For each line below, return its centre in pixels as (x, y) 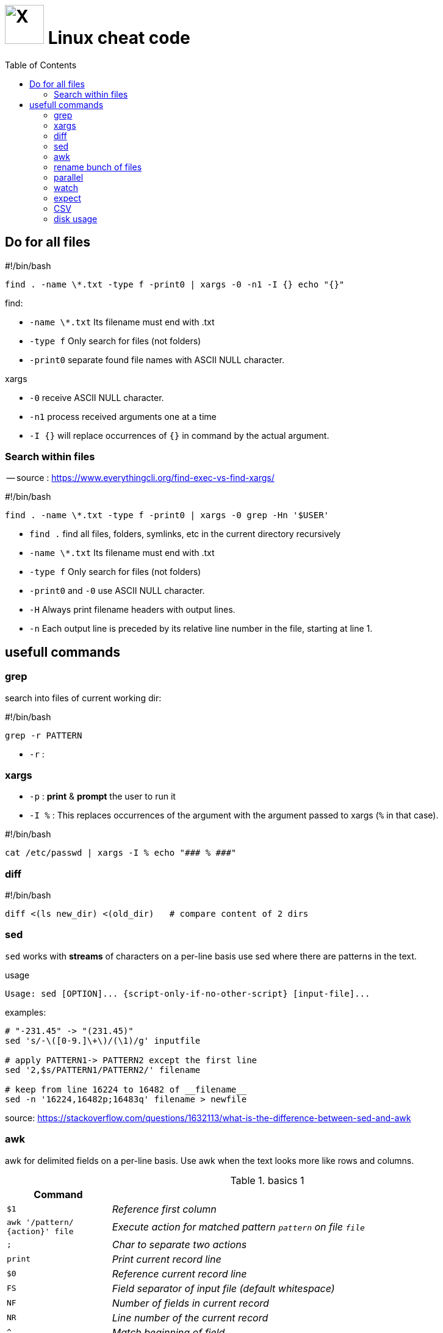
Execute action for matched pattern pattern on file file (238, 1226)
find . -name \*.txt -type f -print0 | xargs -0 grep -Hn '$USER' (167, 515)
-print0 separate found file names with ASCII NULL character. (157, 359)
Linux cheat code (119, 38)
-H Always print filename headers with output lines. (132, 610)
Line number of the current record (190, 1317)
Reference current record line (179, 1273)
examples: (26, 1012)
